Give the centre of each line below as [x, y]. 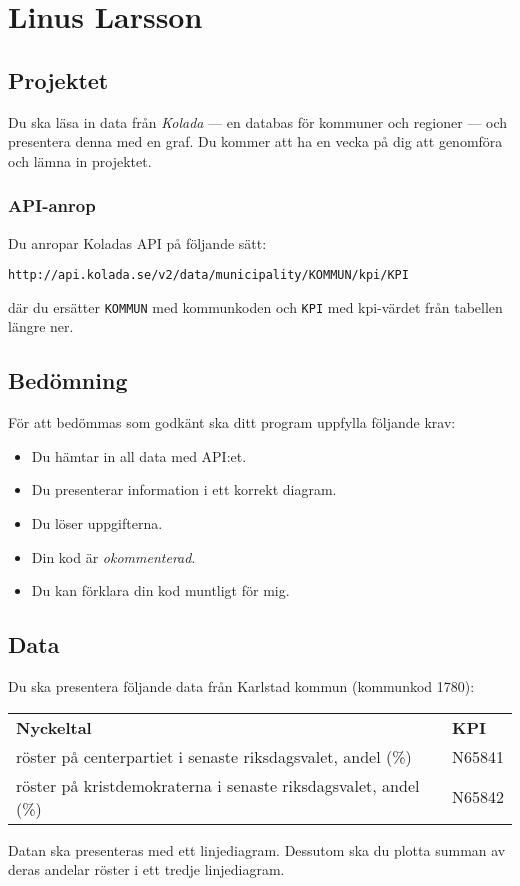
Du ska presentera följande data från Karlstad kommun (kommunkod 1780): [241, 686]
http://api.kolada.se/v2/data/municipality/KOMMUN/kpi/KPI [208, 275]
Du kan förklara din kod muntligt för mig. [160, 590]
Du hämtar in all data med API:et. [139, 455]
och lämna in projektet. [80, 160]
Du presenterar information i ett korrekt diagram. [184, 489]
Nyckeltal [54, 727]
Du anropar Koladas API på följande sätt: [137, 242]
